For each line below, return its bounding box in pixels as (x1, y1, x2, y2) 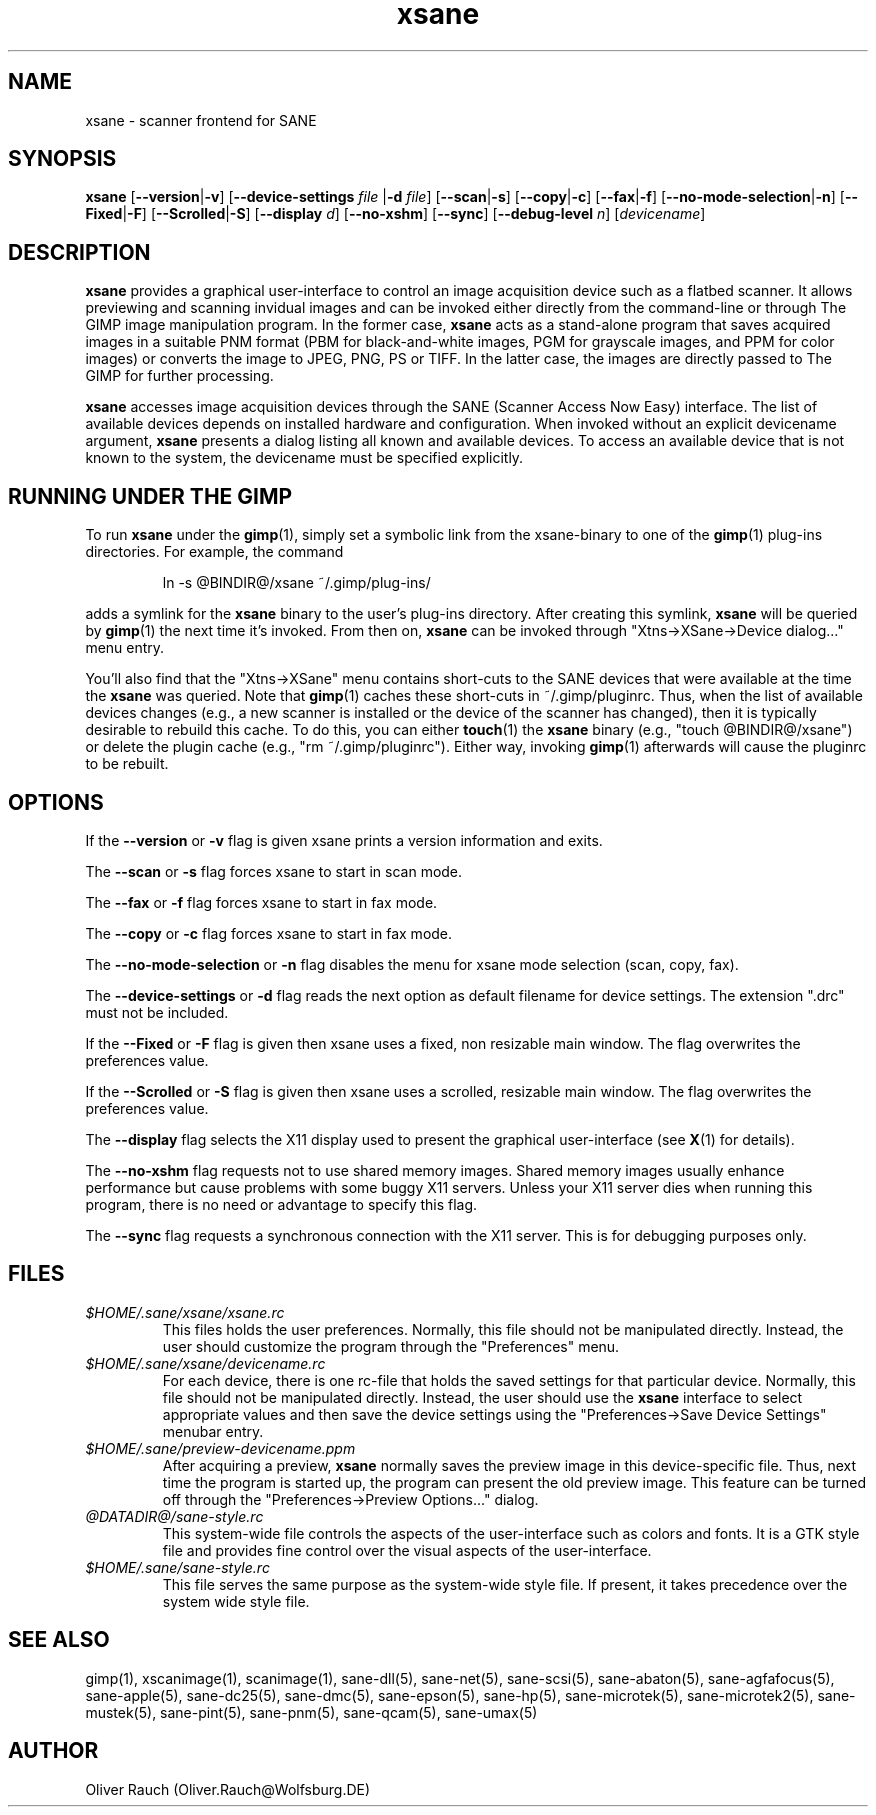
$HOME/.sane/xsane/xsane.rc (85, 1303, 285, 1321)
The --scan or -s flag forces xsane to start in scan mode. (85, 862, 463, 880)
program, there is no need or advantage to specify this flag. (85, 1195, 478, 1213)
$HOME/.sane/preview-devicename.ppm (85, 1439, 356, 1457)
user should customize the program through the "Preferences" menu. (162, 1337, 620, 1355)
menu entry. (85, 639, 165, 657)
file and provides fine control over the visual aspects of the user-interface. (162, 1541, 652, 1559)
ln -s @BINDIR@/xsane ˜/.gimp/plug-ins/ (162, 574, 431, 592)
